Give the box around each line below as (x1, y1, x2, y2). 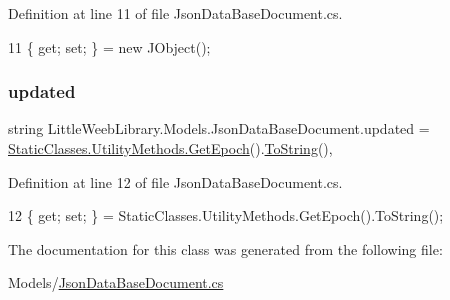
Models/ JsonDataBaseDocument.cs (8, 272, 224, 293)
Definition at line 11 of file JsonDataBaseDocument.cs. (8, 3, 343, 23)
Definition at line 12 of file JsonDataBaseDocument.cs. (8, 171, 343, 192)
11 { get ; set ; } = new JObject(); (8, 36, 211, 57)
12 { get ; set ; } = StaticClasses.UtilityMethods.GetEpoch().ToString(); (8, 205, 444, 226)
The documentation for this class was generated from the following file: (8, 238, 443, 259)
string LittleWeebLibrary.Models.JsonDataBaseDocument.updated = (8, 118, 430, 139)
